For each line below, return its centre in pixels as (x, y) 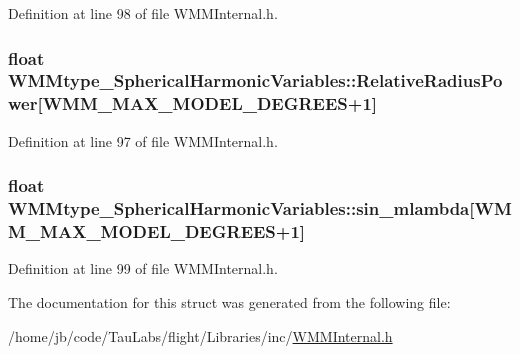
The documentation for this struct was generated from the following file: (229, 301)
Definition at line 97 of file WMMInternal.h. (143, 140)
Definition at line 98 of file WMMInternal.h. (143, 13)
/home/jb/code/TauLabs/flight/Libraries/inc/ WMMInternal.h (200, 335)
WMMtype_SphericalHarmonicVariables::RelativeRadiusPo (255, 80)
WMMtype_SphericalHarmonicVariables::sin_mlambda (239, 208)
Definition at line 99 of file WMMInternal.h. (143, 268)
